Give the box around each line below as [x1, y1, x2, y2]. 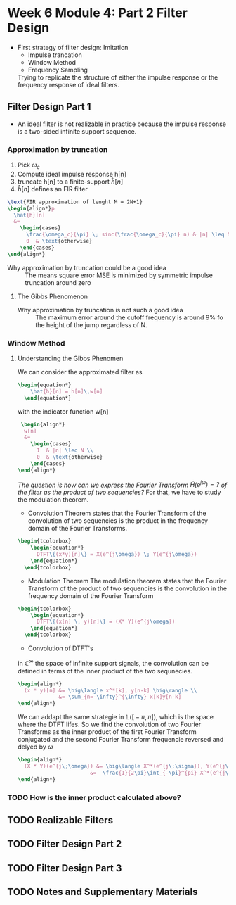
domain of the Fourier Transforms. [27, 524, 128, 533]
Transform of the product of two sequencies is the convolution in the [27, 584, 227, 593]
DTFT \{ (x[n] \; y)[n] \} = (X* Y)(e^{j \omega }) [36, 618, 176, 626]
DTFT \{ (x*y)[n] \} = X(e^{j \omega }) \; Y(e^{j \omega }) [36, 551, 197, 558]
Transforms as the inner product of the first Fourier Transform [17, 728, 197, 736]
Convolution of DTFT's [27, 644, 93, 652]
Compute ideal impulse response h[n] [17, 170, 126, 178]
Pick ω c [17, 160, 40, 170]
